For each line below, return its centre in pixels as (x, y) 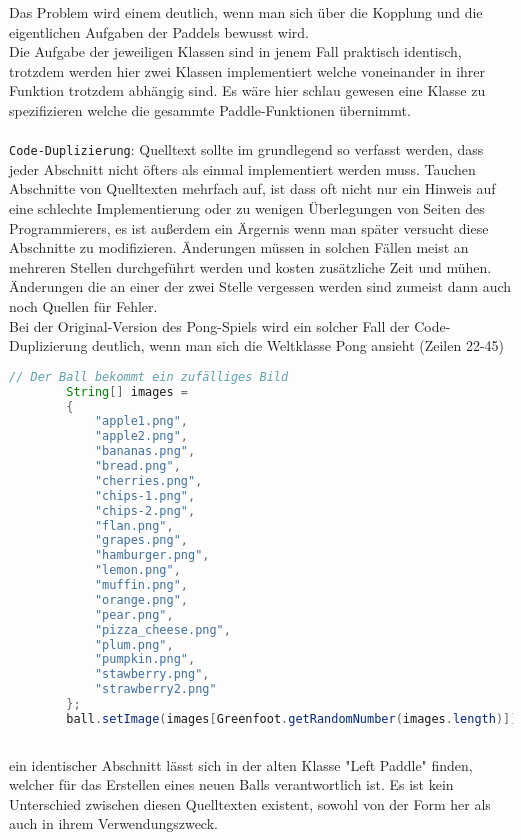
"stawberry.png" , (152, 674)
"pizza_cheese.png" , (162, 629)
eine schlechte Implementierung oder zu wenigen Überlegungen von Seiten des (247, 208)
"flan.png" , (134, 525)
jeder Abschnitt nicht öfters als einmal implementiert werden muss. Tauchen (242, 168)
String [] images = (127, 391)
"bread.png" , (137, 466)
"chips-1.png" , (145, 495)
